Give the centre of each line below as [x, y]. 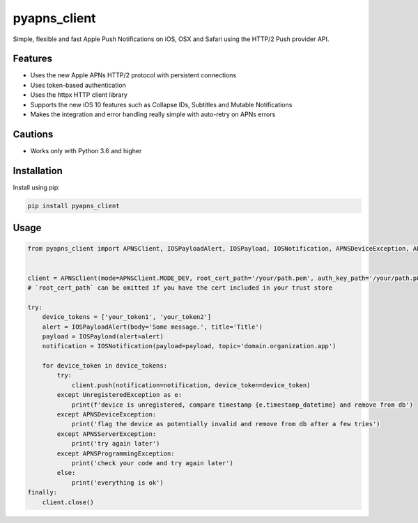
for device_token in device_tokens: [104, 366]
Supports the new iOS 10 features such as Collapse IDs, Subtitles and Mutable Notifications [161, 104]
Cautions [33, 134]
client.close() [68, 502]
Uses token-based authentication [78, 85]
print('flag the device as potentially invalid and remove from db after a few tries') [226, 424]
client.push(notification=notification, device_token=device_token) [191, 385]
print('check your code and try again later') [152, 463]
